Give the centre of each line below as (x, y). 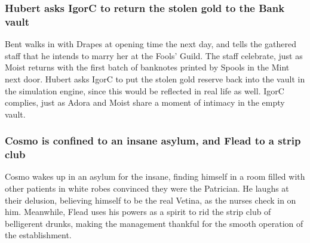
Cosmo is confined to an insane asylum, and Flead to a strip (153, 141)
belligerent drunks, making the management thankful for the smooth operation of (154, 223)
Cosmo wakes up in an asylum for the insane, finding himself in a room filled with (155, 176)
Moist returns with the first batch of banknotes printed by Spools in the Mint (147, 67)
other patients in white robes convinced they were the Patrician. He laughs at (147, 188)
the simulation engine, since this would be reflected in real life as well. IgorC (145, 90)
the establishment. (38, 235)
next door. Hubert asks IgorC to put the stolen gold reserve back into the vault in (155, 79)
